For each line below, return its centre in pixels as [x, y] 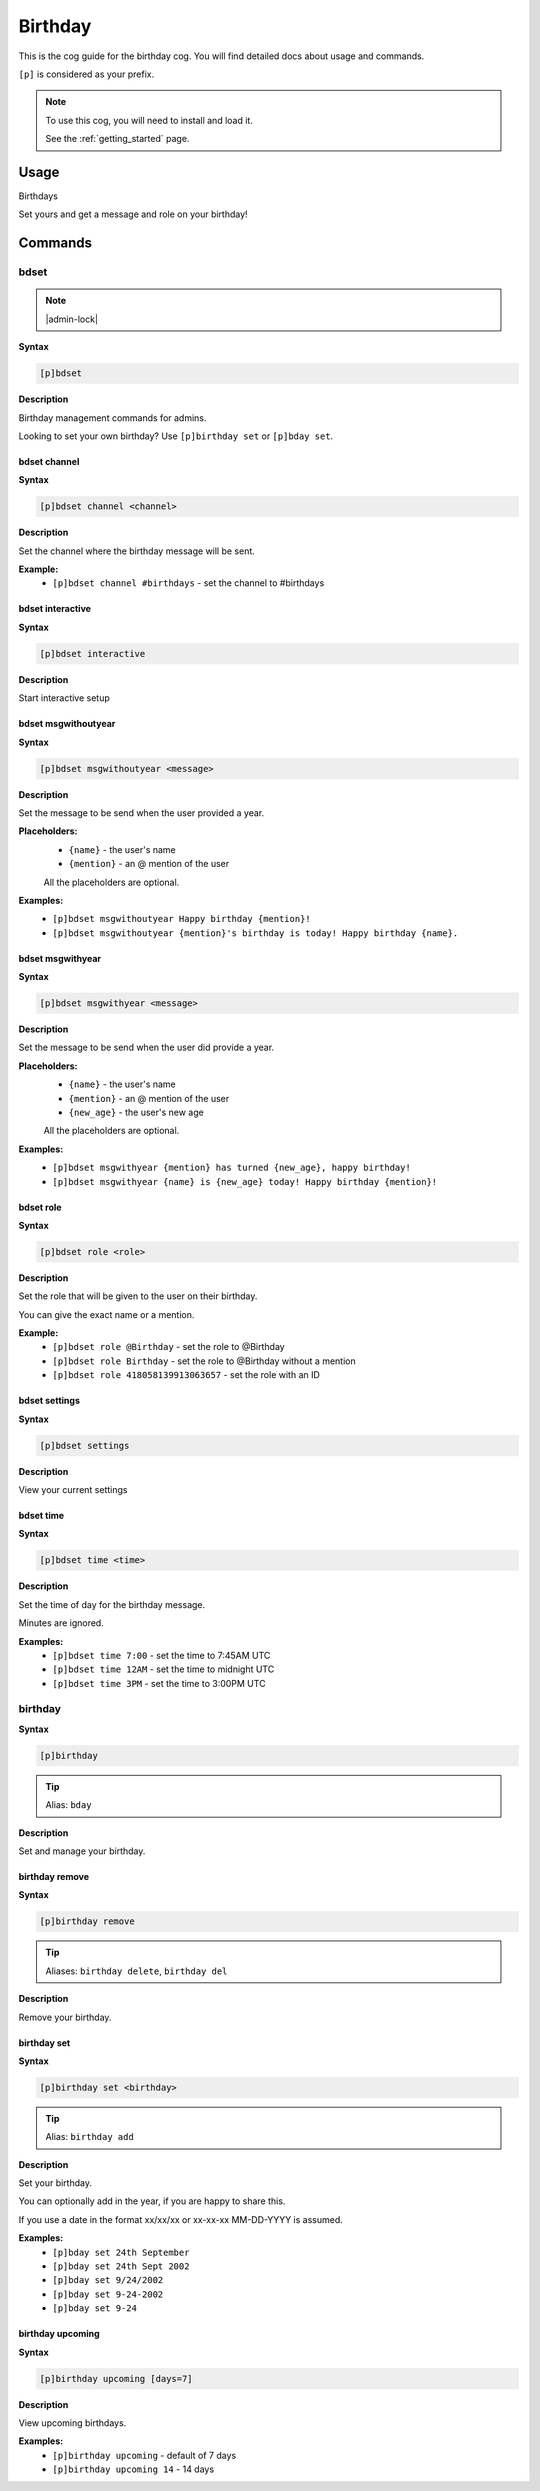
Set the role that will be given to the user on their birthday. [138, 1296]
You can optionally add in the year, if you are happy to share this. [152, 2201]
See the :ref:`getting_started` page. [117, 139]
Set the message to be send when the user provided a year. [141, 812]
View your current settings [73, 1489]
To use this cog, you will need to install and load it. [149, 120]
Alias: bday [68, 1805]
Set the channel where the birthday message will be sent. [136, 551]
